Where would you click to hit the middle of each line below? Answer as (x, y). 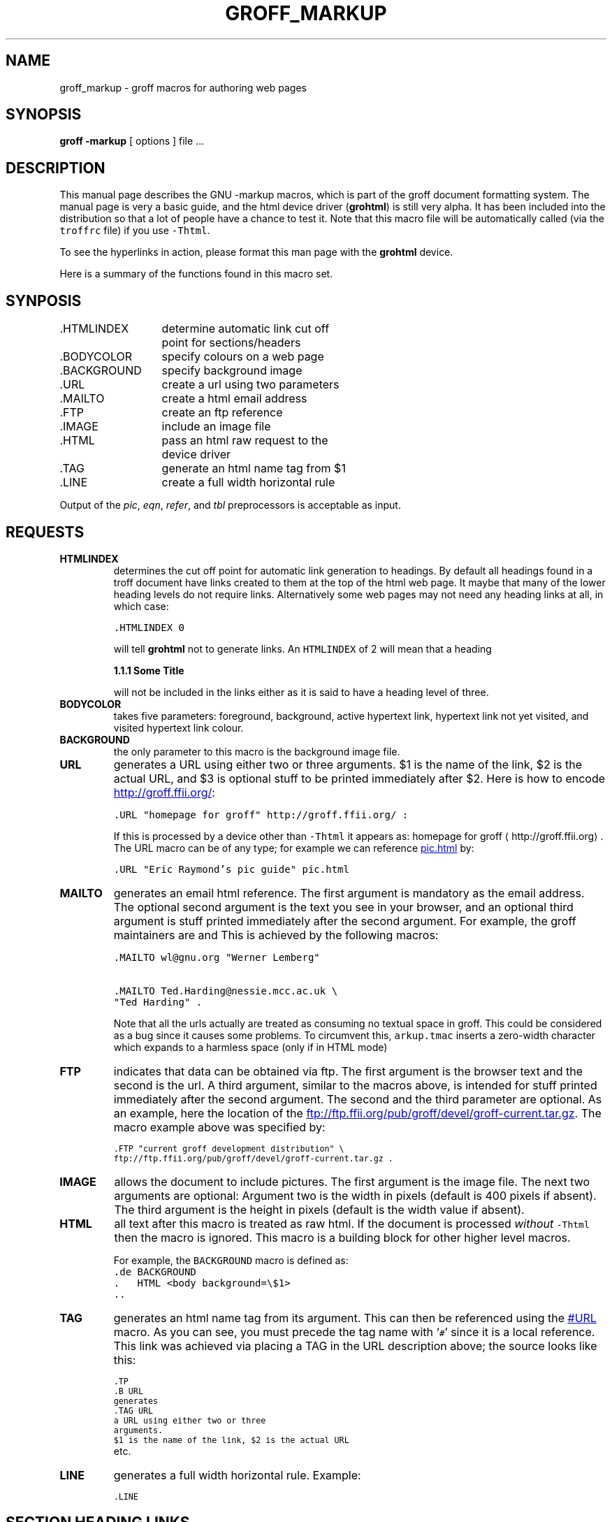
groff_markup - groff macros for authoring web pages (183, 87)
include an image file (216, 427)
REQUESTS (45, 532)
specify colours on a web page (243, 357)
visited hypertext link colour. (178, 727)
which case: (141, 606)
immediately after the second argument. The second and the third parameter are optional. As (358, 1099)
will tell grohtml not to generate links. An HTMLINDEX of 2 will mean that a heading (303, 648)
